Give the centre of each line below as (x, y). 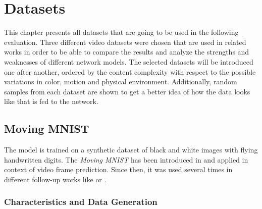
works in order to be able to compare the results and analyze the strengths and (127, 52)
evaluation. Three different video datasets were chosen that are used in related (125, 42)
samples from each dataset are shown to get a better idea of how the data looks (127, 91)
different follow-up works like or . (55, 179)
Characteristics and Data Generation (81, 202)
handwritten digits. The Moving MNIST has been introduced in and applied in (126, 159)
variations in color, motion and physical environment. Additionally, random (121, 82)
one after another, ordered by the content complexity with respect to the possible (130, 71)
